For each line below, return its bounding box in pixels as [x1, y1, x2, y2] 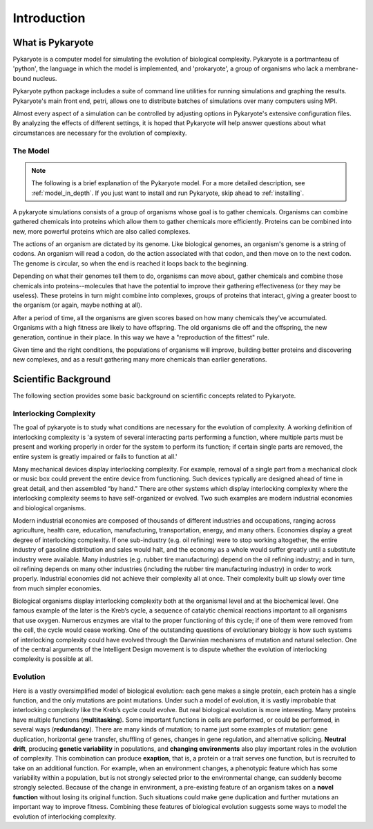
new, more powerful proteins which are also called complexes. [12, 227, 191, 235]
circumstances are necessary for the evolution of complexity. [12, 129, 187, 137]
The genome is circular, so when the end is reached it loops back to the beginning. [12, 259, 249, 268]
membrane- [325, 64, 358, 73]
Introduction [12, 10, 86, 26]
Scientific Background [12, 373, 111, 385]
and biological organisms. [12, 503, 86, 512]
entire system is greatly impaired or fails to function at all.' [12, 452, 178, 460]
